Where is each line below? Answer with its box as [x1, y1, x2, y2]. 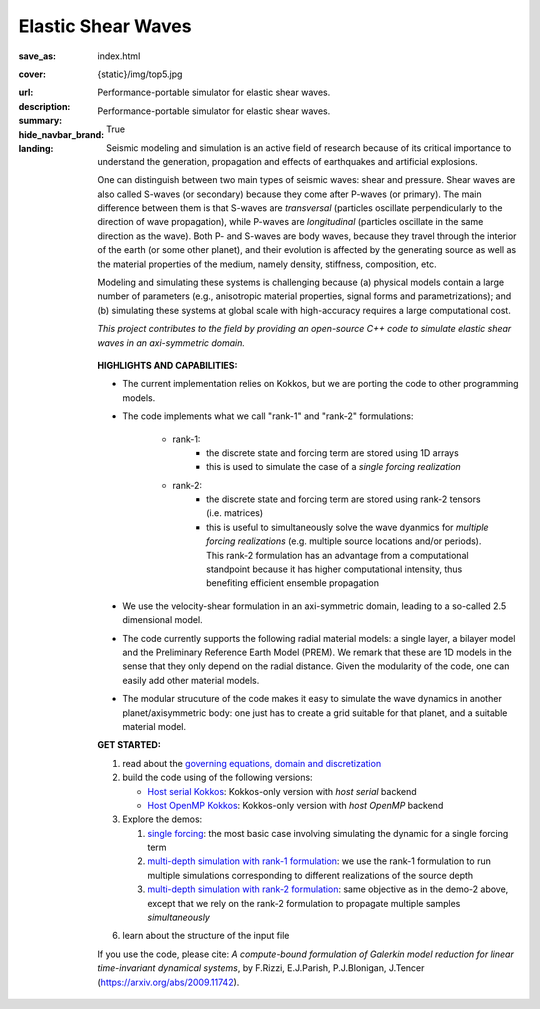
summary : [18, 115, 63, 127]
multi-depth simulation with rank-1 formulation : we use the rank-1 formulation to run [147, 855, 492, 867]
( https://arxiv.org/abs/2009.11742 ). [97, 976, 240, 988]
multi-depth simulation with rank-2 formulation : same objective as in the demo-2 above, [147, 883, 509, 895]
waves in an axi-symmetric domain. [97, 336, 245, 349]
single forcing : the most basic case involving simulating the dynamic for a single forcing [147, 827, 509, 839]
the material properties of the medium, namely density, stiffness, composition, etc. [97, 258, 437, 270]
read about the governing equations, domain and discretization [122, 757, 382, 769]
